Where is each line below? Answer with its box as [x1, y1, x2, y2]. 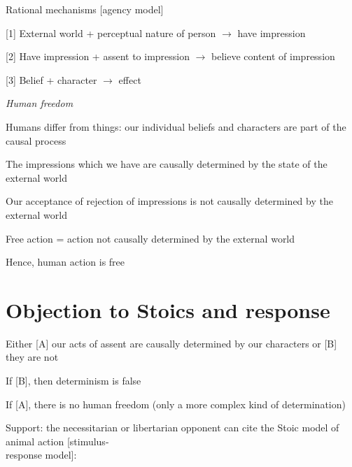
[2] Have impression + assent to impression [6, 49, 190, 64]
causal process [6, 133, 66, 148]
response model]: [6, 447, 77, 462]
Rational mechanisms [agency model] [6, 2, 164, 16]
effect [118, 72, 141, 87]
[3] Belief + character [6, 72, 97, 87]
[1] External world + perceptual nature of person [6, 25, 216, 40]
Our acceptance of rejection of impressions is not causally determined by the [6, 194, 333, 208]
